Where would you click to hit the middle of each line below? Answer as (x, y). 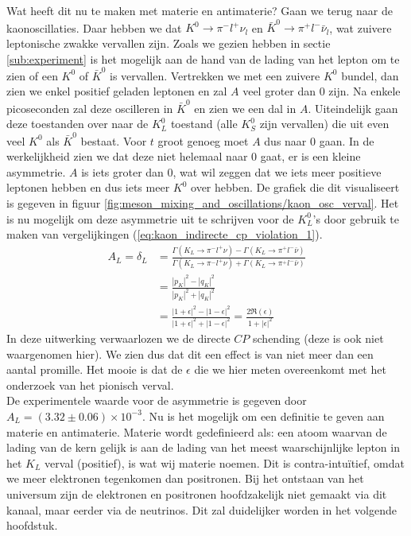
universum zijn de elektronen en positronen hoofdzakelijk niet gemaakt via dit (197, 493)
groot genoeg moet (203, 140)
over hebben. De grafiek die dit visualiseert (295, 187)
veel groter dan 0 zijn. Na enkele (322, 91)
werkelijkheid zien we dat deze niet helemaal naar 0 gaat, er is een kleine (184, 156)
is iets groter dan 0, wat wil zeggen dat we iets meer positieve (231, 171)
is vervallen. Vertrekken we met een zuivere (215, 75)
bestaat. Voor (114, 140)
